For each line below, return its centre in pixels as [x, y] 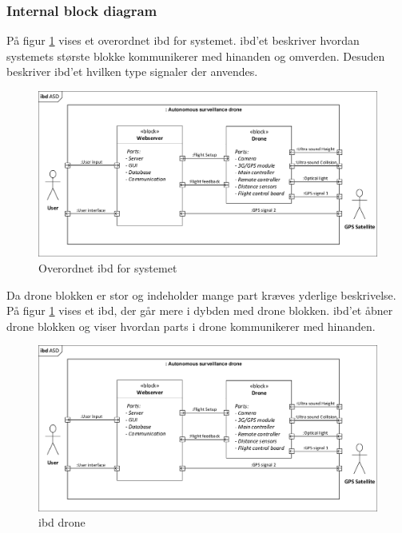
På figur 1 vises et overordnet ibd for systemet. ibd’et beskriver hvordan [183, 40]
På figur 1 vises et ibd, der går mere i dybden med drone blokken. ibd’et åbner [200, 310]
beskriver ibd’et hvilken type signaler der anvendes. [132, 72]
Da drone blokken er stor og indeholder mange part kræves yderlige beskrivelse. [201, 294]
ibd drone [62, 522]
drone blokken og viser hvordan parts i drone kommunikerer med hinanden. [191, 326]
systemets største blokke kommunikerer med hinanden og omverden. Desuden [196, 56]
